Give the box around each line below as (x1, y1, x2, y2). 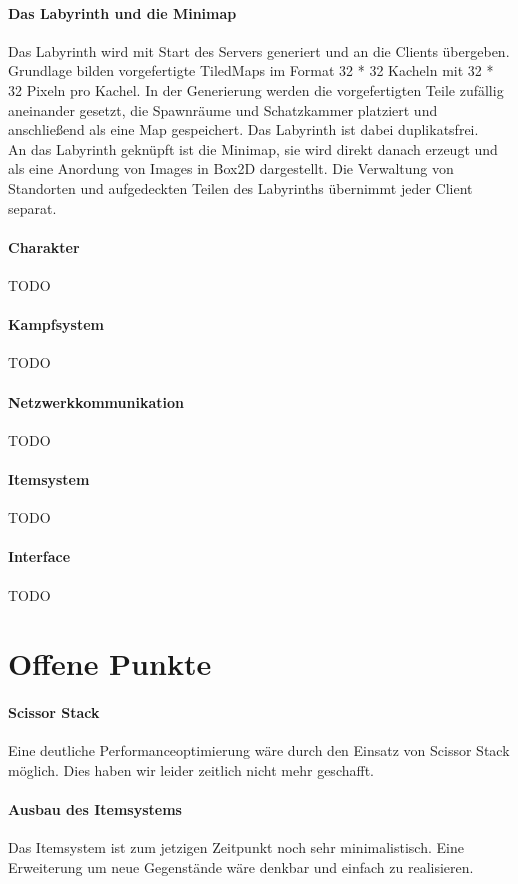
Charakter (8, 236, 80, 257)
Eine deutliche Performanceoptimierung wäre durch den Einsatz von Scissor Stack (8, 740, 510, 761)
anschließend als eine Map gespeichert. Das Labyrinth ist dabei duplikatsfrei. (8, 119, 479, 140)
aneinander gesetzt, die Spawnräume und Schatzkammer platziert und (8, 99, 438, 120)
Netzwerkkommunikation (8, 391, 184, 412)
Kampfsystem (8, 314, 104, 335)
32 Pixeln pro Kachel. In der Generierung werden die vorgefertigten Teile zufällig (8, 79, 504, 100)
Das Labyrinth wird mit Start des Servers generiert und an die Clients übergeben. (8, 40, 510, 61)
